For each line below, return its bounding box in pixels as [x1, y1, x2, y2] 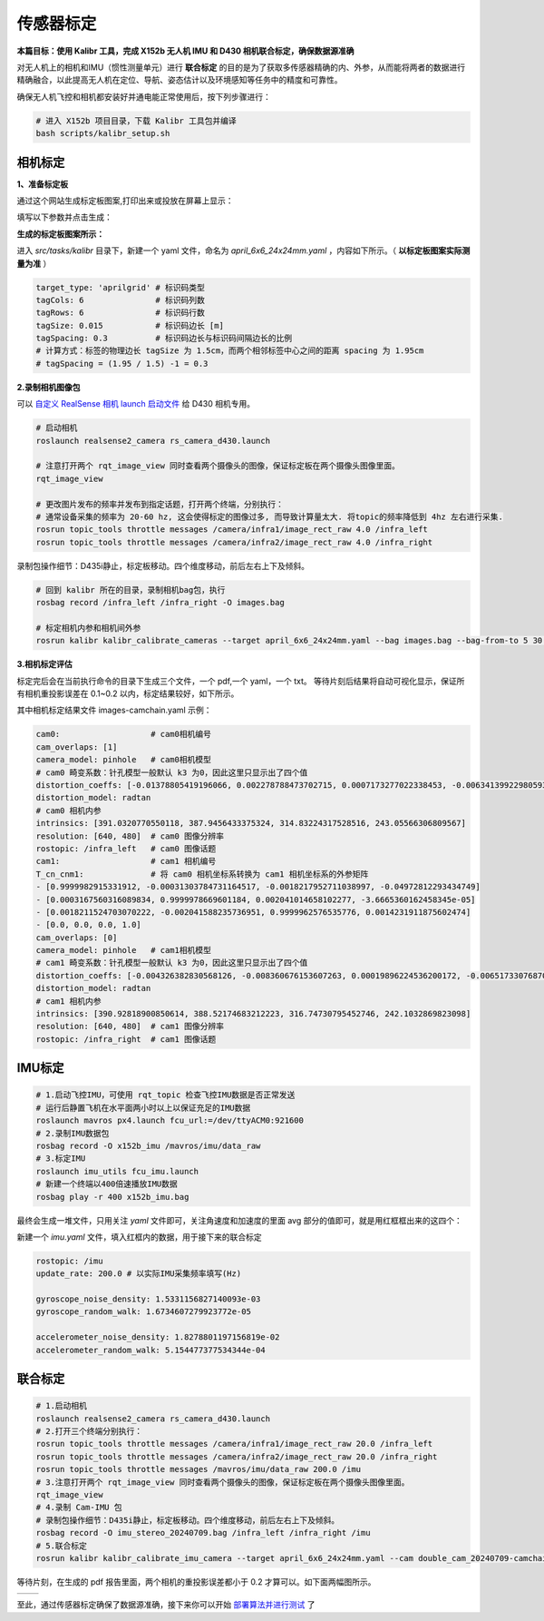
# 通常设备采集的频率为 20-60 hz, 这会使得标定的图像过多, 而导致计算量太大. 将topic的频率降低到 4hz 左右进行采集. [35, 511, 503, 522]
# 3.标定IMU [35, 1154, 86, 1164]
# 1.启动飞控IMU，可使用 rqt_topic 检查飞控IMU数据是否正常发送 [35, 1090, 296, 1100]
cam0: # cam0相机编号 [35, 729, 212, 740]
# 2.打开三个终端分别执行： [35, 1426, 143, 1436]
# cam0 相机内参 [35, 805, 102, 816]
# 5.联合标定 [35, 1540, 88, 1551]
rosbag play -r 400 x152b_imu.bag [35, 1192, 189, 1202]
